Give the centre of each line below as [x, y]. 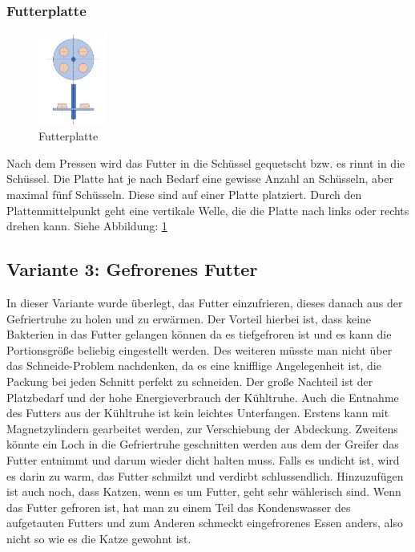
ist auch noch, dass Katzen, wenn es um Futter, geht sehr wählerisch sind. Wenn [204, 491]
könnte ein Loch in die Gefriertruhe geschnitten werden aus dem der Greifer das [203, 444]
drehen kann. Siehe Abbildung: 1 [87, 226]
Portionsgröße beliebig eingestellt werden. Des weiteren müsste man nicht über [199, 349]
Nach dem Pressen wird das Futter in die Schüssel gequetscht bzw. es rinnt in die [206, 162]
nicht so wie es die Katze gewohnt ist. [99, 538]
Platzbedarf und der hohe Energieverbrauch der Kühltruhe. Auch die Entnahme [203, 397]
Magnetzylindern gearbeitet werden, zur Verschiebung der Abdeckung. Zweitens [202, 428]
